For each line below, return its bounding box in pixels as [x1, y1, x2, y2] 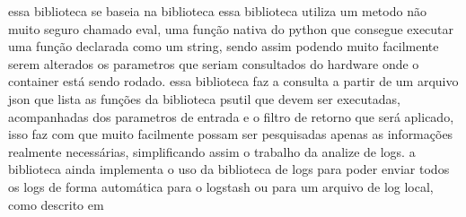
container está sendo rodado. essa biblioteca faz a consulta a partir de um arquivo [8, 72, 459, 91]
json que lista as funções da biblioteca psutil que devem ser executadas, [8, 89, 400, 108]
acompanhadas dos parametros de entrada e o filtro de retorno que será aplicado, [8, 107, 454, 126]
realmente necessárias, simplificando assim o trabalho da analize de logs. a [8, 142, 416, 161]
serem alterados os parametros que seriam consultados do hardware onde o [8, 54, 419, 73]
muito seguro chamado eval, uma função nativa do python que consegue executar [8, 19, 454, 38]
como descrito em [8, 195, 104, 213]
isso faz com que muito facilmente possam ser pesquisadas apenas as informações [8, 125, 453, 143]
